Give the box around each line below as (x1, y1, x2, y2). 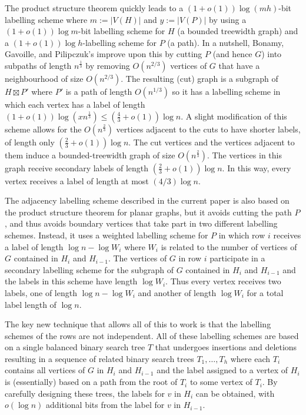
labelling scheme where (5, 13, 88, 25)
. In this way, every (222, 161, 291, 174)
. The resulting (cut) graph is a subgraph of (121, 72, 278, 84)
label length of (5, 298, 56, 310)
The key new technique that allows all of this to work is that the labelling (5, 318, 271, 330)
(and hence (212, 48, 252, 60)
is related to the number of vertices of (161, 240, 297, 253)
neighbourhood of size (5, 72, 84, 84)
